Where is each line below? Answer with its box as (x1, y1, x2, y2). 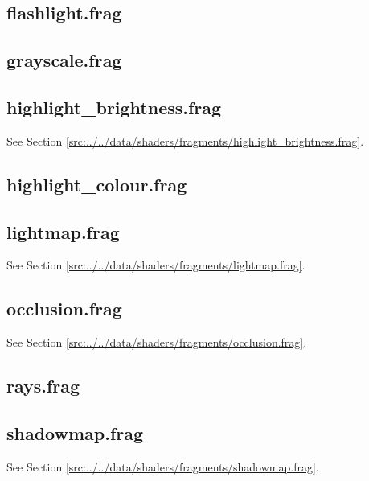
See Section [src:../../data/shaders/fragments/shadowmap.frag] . (6, 458, 319, 475)
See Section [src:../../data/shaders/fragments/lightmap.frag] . (6, 257, 305, 273)
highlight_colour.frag (6, 171, 187, 196)
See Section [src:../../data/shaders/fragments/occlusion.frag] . (6, 334, 307, 351)
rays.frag (6, 373, 80, 398)
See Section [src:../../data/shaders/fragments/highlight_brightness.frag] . (6, 132, 364, 149)
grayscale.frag (6, 47, 122, 72)
